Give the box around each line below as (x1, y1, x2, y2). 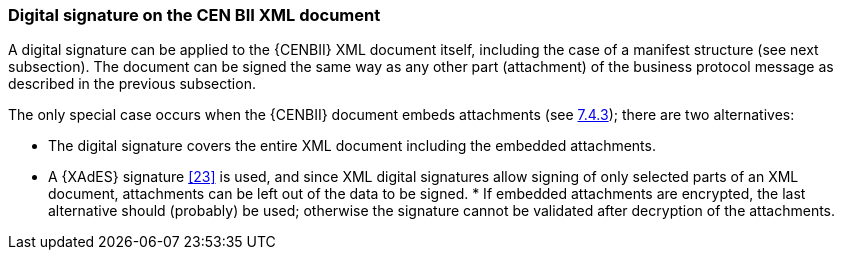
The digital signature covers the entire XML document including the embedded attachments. (48, 137, 656, 155)
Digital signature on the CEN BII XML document (8, 5, 381, 25)
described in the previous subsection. (8, 75, 256, 93)
